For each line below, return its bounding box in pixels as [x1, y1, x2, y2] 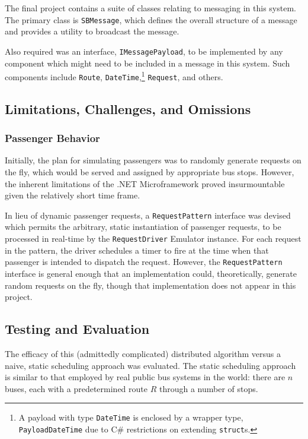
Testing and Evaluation [5, 320, 150, 338]
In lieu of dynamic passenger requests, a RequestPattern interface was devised [5, 209, 291, 221]
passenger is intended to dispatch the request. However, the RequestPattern [5, 255, 283, 268]
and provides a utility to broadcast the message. [5, 25, 179, 37]
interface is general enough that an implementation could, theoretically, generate [5, 267, 297, 279]
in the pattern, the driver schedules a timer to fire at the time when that [5, 244, 269, 256]
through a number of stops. [159, 382, 258, 394]
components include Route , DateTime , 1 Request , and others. [5, 69, 223, 83]
